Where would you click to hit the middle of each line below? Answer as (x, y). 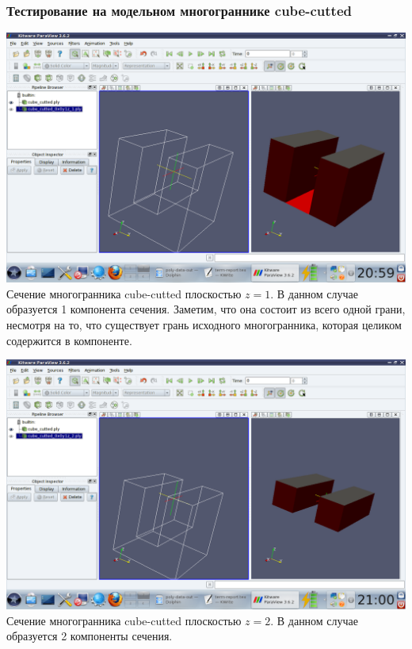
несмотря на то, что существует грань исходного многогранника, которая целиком (204, 324)
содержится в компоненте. (69, 340)
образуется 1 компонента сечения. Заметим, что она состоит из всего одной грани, (206, 309)
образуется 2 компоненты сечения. (90, 636)
